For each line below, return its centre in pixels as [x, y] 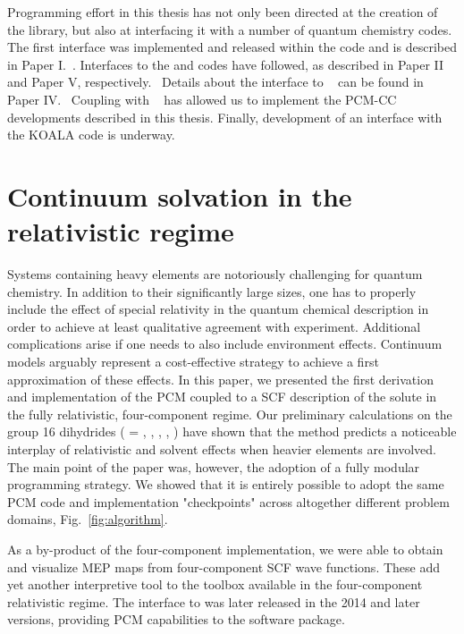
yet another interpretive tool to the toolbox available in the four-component [215, 584]
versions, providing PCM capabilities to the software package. [176, 619]
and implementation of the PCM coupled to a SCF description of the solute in [222, 397]
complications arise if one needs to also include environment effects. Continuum [225, 344]
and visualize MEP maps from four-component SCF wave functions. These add [224, 566]
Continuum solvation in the [180, 195]
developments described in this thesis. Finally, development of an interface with [225, 117]
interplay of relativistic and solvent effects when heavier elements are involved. [222, 449]
